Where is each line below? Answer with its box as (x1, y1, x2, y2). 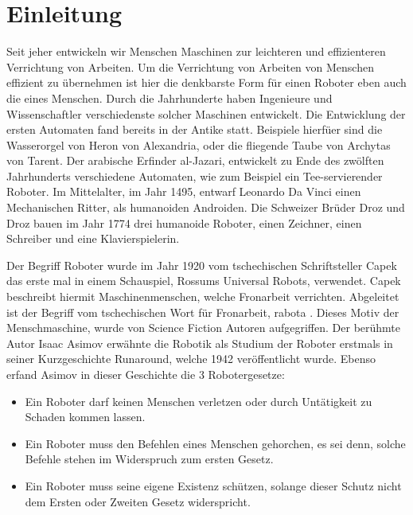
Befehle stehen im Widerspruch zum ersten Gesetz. (25, 451, 274, 467)
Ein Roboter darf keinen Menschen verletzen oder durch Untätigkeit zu (25, 392, 372, 409)
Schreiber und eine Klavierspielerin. (6, 230, 180, 247)
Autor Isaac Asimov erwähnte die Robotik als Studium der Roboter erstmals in (6, 334, 393, 351)
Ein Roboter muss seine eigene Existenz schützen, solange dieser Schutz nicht (25, 477, 402, 494)
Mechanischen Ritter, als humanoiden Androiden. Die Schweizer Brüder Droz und (6, 199, 405, 216)
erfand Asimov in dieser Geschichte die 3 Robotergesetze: (6, 366, 285, 382)
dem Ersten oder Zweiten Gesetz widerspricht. (25, 493, 251, 509)
